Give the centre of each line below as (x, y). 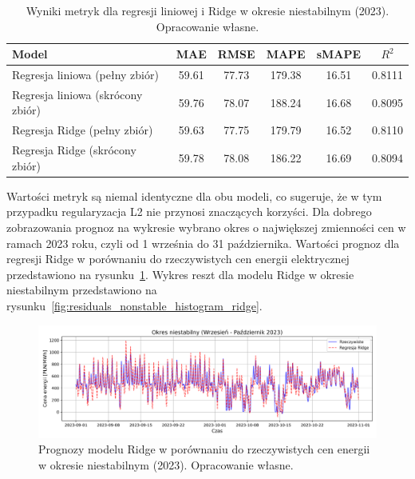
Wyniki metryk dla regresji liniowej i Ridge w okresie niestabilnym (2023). (207, 10)
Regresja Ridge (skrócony (74, 150)
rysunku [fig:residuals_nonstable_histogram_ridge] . (134, 305)
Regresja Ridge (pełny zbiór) (83, 130)
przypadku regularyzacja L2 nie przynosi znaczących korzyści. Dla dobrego (189, 212)
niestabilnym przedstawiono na (82, 290)
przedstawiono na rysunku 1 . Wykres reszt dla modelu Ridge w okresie (180, 274)
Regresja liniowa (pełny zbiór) (85, 75)
